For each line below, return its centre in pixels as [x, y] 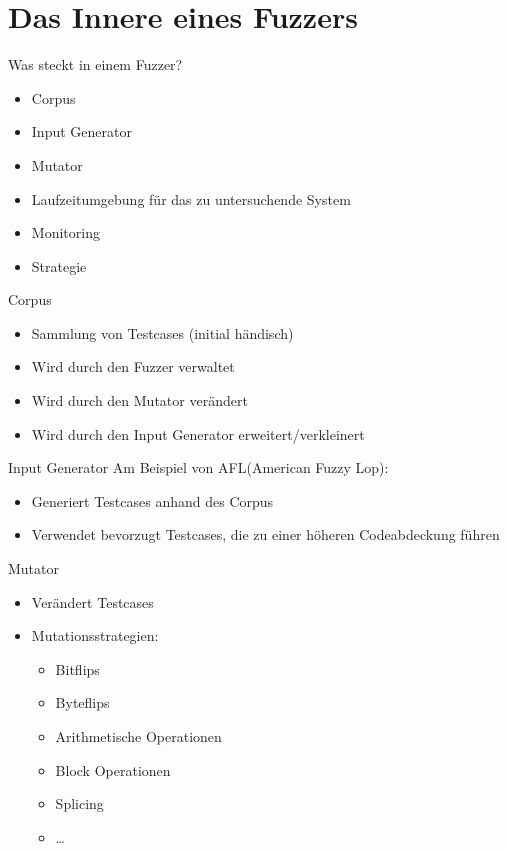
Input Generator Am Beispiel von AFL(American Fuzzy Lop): [198, 467]
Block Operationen [113, 769]
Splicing [79, 803]
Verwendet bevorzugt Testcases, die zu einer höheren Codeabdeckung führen [265, 534]
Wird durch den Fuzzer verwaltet [133, 366]
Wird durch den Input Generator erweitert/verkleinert [198, 433]
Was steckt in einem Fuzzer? [95, 64]
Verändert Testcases [92, 601]
